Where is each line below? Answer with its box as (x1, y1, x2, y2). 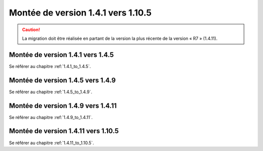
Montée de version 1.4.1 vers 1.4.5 (9, 50, 114, 59)
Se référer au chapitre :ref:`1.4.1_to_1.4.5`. (9, 63, 91, 69)
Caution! (22, 27, 40, 33)
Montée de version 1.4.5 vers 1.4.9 (9, 76, 116, 84)
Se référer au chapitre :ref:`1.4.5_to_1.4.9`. (9, 89, 93, 95)
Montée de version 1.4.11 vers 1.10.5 (9, 127, 119, 135)
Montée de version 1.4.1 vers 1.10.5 (9, 7, 152, 18)
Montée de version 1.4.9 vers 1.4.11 (9, 101, 117, 110)
